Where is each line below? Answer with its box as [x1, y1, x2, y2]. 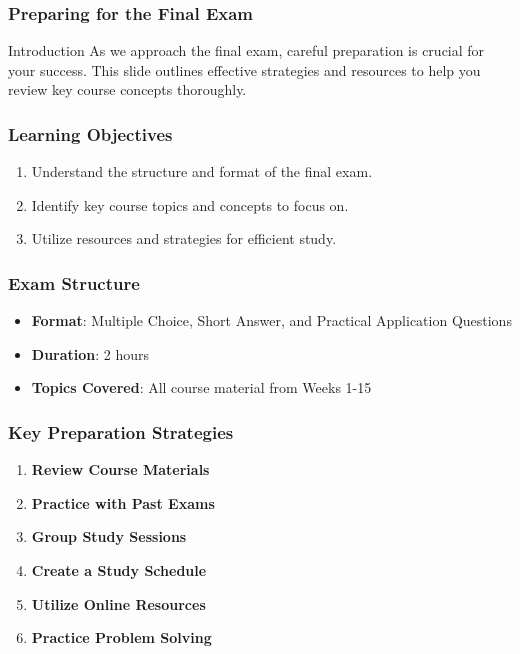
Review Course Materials [31, 459, 210, 480]
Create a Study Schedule [31, 560, 207, 580]
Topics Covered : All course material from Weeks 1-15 [31, 377, 372, 398]
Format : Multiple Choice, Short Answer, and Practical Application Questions [31, 310, 512, 331]
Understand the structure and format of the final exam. [31, 161, 373, 182]
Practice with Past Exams [31, 492, 215, 513]
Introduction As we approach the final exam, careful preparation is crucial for [8, 40, 485, 61]
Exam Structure [8, 270, 140, 295]
